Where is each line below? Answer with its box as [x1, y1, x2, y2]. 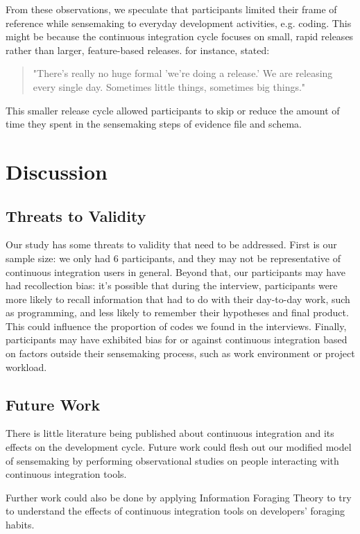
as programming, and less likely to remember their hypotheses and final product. [6, 305, 349, 320]
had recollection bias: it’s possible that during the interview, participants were [6, 278, 338, 293]
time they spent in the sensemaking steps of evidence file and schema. [6, 117, 302, 131]
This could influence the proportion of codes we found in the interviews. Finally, [6, 318, 347, 333]
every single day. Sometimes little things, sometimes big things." [33, 79, 306, 94]
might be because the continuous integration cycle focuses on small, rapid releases [6, 29, 354, 44]
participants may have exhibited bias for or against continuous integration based [6, 332, 348, 347]
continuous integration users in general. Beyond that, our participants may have [6, 264, 345, 279]
